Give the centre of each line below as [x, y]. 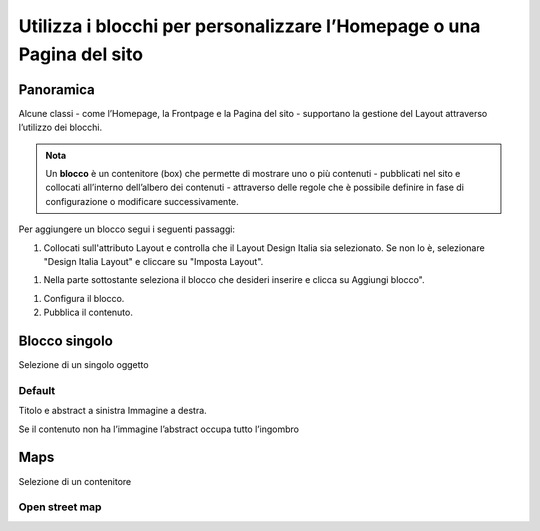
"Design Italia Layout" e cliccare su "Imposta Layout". [153, 261]
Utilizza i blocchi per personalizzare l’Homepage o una [249, 26]
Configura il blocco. [84, 298]
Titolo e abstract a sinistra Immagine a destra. [112, 411]
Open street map [60, 507]
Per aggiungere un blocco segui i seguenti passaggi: [126, 229]
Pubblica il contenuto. [88, 312]
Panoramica [56, 89]
